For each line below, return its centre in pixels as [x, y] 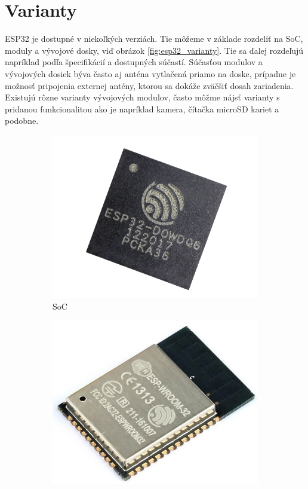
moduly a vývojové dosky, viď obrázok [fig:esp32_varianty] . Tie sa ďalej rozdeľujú [154, 50]
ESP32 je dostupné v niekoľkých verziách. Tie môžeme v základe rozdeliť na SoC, [154, 39]
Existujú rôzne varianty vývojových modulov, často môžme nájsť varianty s [142, 97]
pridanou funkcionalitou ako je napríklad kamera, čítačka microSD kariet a [142, 109]
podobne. [22, 120]
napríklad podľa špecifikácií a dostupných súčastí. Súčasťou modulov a [134, 62]
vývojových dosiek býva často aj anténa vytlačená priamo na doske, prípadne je [150, 73]
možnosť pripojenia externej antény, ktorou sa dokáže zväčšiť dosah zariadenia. [149, 85]
